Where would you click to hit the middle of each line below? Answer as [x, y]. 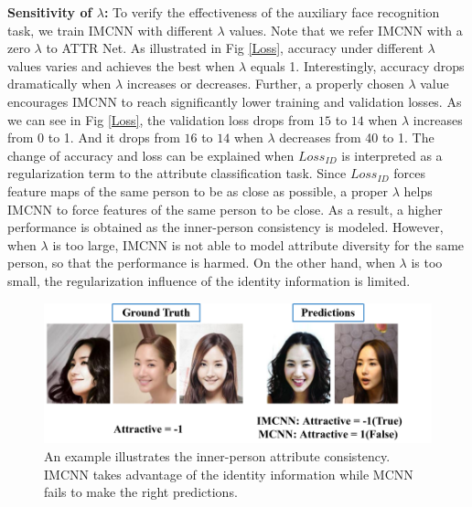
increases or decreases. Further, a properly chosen [265, 84]
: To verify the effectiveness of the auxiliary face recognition [272, 12]
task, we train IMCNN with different [110, 30]
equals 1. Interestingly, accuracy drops [357, 65]
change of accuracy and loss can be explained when [151, 155]
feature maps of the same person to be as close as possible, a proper [198, 190]
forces [409, 173]
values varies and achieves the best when [121, 65]
